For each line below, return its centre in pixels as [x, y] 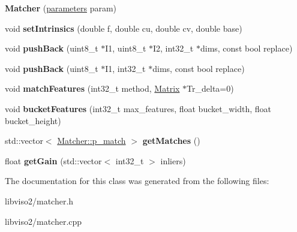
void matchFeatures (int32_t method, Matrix [92, 88]
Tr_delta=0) [210, 88]
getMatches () [171, 141]
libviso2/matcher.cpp [43, 221]
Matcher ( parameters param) [61, 8]
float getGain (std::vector [53, 160]
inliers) [173, 160]
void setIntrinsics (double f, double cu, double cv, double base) [124, 28]
